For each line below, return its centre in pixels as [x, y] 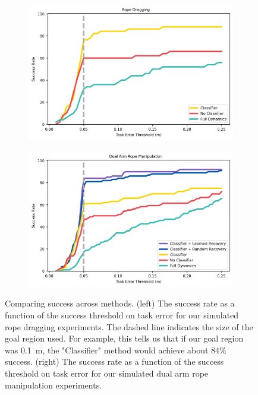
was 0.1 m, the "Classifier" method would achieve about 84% [116, 350]
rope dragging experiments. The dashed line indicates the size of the [129, 326]
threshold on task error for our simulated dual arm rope [107, 373]
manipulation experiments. [54, 385]
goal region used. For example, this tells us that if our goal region [124, 338]
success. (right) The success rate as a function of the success [114, 361]
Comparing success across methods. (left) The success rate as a [120, 303]
